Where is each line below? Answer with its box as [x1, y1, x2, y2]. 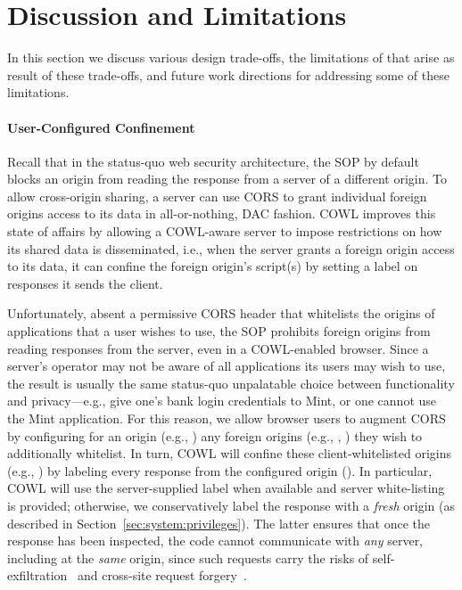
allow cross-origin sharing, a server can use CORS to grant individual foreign [7, 186, 427, 205]
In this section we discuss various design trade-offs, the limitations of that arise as [7, 48, 455, 67]
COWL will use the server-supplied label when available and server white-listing [7, 479, 445, 497]
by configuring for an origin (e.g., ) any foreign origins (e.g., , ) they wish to [7, 426, 423, 445]
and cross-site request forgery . [78, 566, 247, 585]
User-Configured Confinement [7, 118, 195, 136]
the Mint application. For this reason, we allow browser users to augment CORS [7, 409, 446, 428]
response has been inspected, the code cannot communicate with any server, [7, 531, 424, 550]
